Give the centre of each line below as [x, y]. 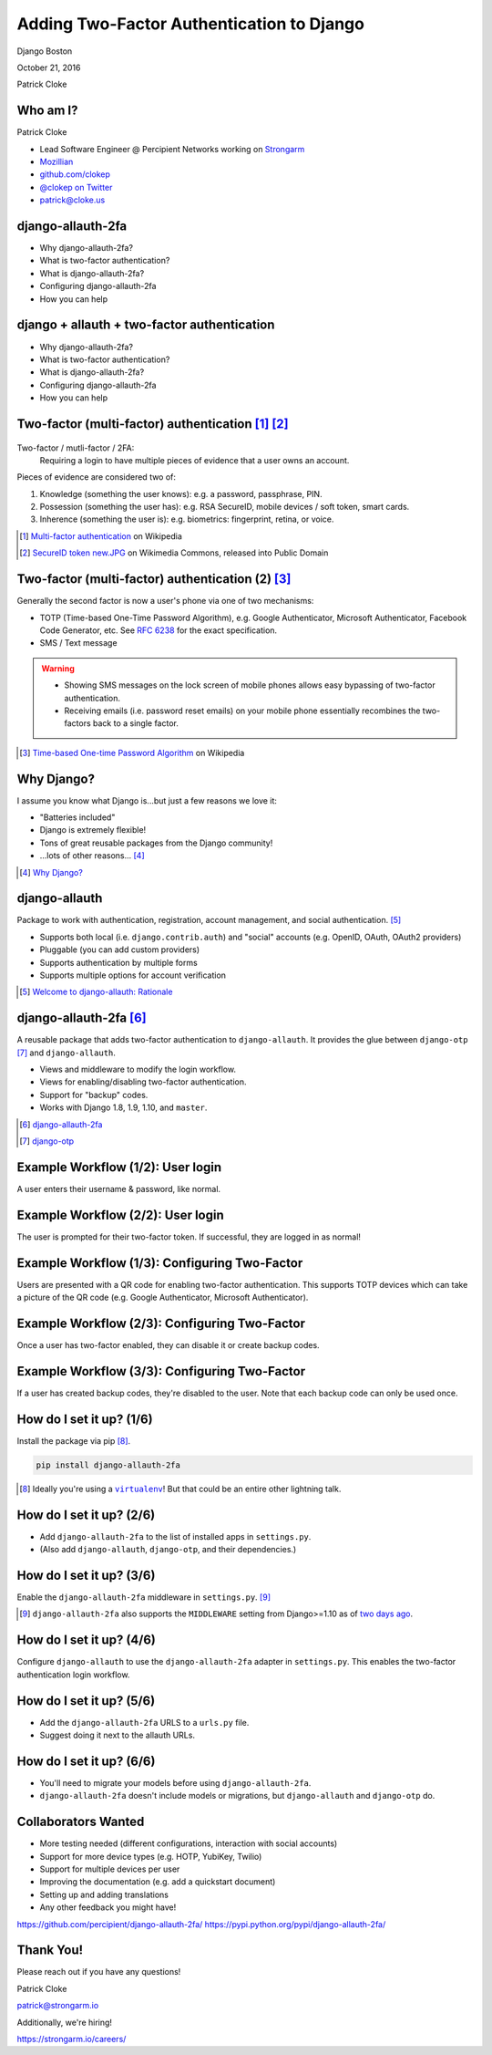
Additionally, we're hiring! [65, 2022]
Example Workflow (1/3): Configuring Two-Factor [160, 1263]
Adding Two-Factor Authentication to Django [190, 24]
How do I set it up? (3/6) [86, 1575]
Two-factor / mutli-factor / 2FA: [76, 448]
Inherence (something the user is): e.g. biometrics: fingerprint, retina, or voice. [187, 519]
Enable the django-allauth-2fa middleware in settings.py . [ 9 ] [143, 1597]
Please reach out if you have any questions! [99, 1972]
